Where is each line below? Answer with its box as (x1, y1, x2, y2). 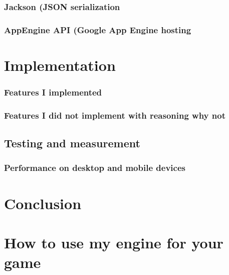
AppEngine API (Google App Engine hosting (4, 23, 191, 36)
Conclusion (4, 193, 82, 213)
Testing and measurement (4, 135, 140, 151)
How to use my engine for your (4, 232, 223, 252)
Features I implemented (4, 85, 102, 98)
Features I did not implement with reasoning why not (4, 109, 225, 121)
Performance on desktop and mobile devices (4, 161, 185, 174)
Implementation (4, 54, 116, 75)
